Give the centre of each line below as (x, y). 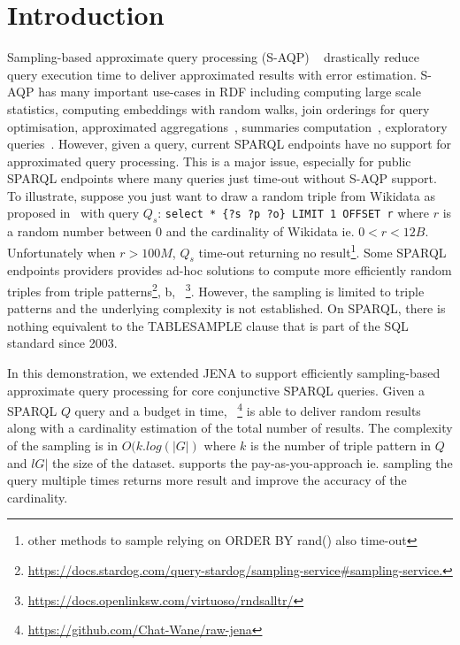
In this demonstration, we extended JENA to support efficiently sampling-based (224, 372)
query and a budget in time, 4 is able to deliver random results (248, 409)
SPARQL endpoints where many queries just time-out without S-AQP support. (222, 178)
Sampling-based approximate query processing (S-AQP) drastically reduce (213, 57)
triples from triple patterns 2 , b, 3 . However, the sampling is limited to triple (216, 289)
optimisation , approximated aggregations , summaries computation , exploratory (227, 126)
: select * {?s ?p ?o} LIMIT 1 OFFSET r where (294, 213)
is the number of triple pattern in (341, 445)
